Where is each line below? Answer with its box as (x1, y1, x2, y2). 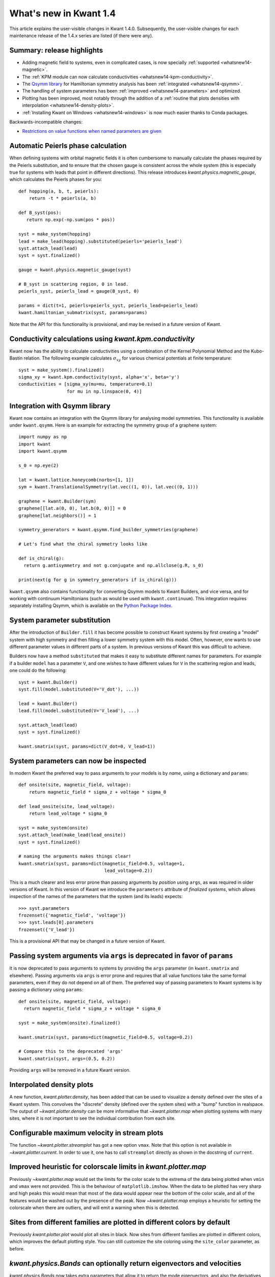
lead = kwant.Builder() (18, 700, 78, 706)
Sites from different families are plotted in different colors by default (9, 1218, 230, 1226)
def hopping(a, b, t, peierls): (18, 188, 99, 194)
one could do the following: (9, 667, 67, 674)
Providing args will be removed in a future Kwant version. (9, 1067, 131, 1073)
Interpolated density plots (9, 1080, 94, 1089)
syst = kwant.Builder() (18, 679, 78, 685)
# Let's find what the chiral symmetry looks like (18, 541, 148, 547)
